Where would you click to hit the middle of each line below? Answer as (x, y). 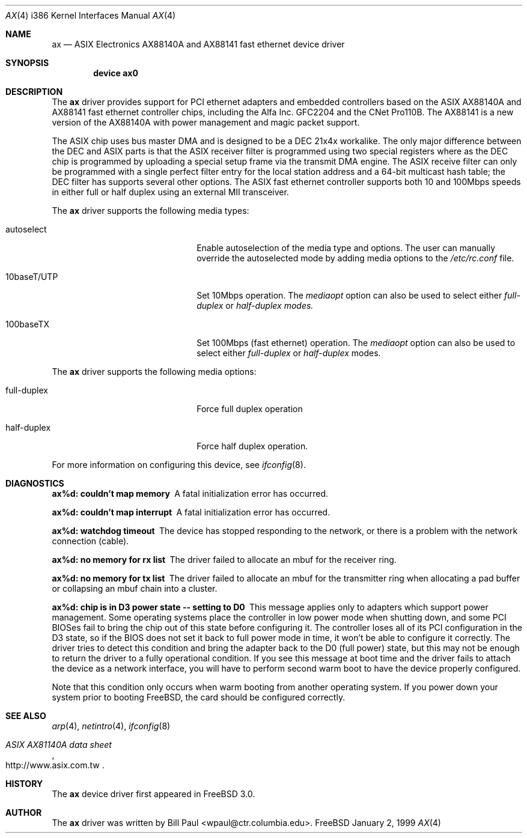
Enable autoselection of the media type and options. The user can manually (346, 248)
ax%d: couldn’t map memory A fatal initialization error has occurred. (190, 493)
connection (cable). (90, 541)
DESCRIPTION (34, 92)
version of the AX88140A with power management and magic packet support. (206, 122)
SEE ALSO (26, 716)
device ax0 (116, 73)
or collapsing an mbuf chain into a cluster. (135, 588)
